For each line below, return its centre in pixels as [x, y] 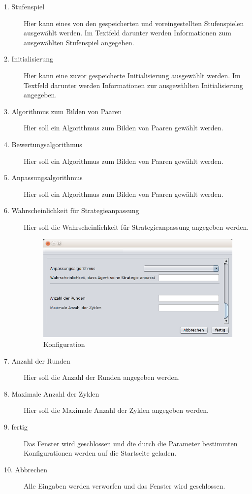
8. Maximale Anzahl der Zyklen [52, 393]
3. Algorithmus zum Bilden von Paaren [63, 111]
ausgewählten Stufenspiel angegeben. [79, 42]
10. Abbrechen [26, 469]
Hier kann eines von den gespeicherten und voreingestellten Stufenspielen [134, 23]
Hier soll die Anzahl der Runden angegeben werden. [102, 377]
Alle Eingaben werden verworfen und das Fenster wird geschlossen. [125, 486]
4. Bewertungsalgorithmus [43, 144]
